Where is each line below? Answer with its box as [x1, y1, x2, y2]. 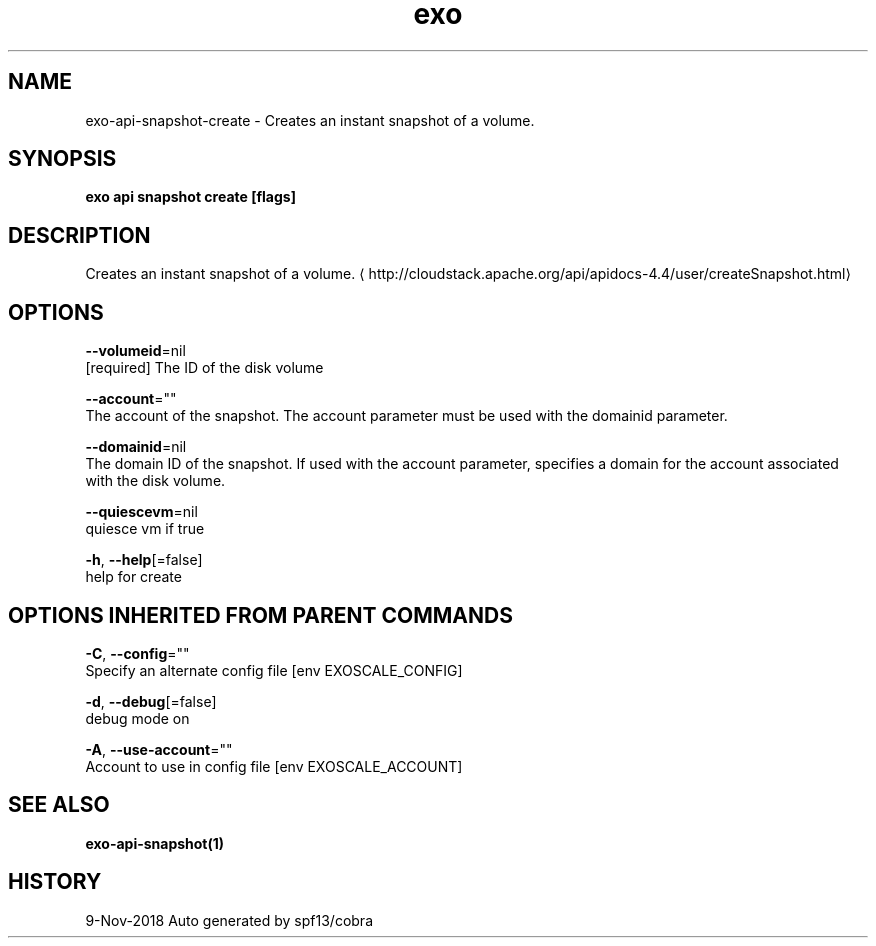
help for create [85, 568, 182, 586]
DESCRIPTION [8, 222, 151, 248]
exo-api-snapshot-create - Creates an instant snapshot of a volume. [85, 111, 535, 129]
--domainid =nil [85, 438, 187, 456]
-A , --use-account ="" [85, 740, 233, 758]
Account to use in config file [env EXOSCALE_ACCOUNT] [85, 757, 463, 775]
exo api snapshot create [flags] [85, 188, 296, 206]
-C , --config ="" [85, 644, 190, 662]
